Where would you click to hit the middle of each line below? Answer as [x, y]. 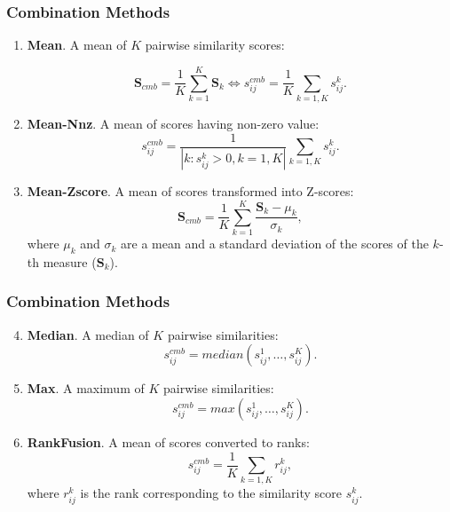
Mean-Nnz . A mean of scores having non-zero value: [173, 123]
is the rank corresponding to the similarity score [211, 493]
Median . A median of [88, 334]
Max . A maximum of [86, 388]
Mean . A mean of [77, 45]
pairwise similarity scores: [215, 45]
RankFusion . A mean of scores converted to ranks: [168, 441]
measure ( [70, 261]
